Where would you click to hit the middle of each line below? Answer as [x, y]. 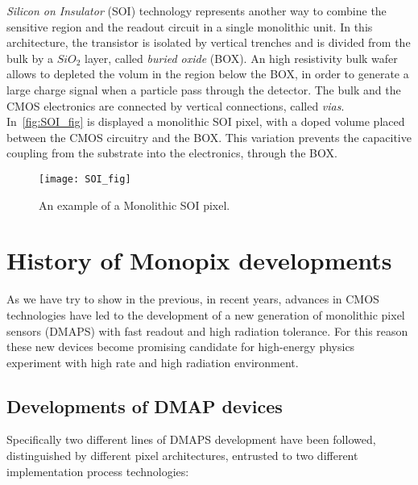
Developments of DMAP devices [145, 406]
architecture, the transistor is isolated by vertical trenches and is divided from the [209, 42]
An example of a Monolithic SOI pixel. [135, 205]
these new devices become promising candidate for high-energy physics [181, 347]
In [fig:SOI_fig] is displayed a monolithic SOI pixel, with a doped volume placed [206, 121]
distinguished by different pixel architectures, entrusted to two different [182, 456]
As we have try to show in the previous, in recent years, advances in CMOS [193, 299]
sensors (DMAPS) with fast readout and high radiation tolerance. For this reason [207, 330]
